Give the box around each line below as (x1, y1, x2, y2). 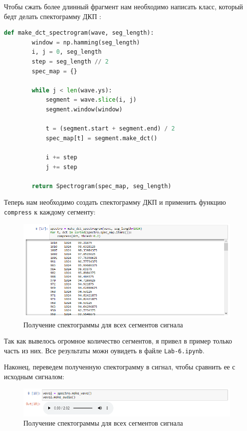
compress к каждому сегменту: (4, 206, 95, 216)
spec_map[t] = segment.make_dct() (45, 134, 158, 142)
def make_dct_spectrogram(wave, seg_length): (4, 29, 154, 37)
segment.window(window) (45, 106, 123, 113)
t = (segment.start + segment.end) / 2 (45, 125, 175, 132)
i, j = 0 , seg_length (32, 48, 102, 56)
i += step (45, 153, 77, 161)
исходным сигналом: (4, 371, 64, 382)
